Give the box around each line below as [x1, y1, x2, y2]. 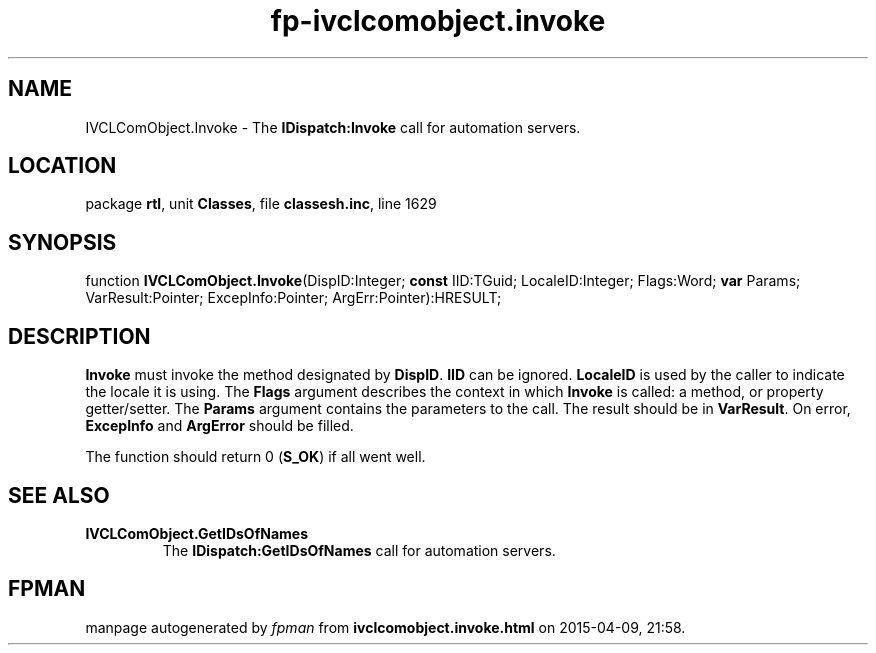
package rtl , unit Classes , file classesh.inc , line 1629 [85, 195, 437, 213]
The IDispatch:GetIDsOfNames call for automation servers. [162, 541, 556, 559]
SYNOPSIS [8, 229, 117, 255]
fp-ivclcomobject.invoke [270, 4, 606, 38]
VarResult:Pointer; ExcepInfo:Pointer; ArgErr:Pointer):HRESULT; [85, 289, 502, 307]
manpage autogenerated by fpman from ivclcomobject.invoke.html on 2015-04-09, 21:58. [85, 618, 686, 636]
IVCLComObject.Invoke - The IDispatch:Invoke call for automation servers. [85, 118, 581, 136]
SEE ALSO [8, 482, 110, 508]
